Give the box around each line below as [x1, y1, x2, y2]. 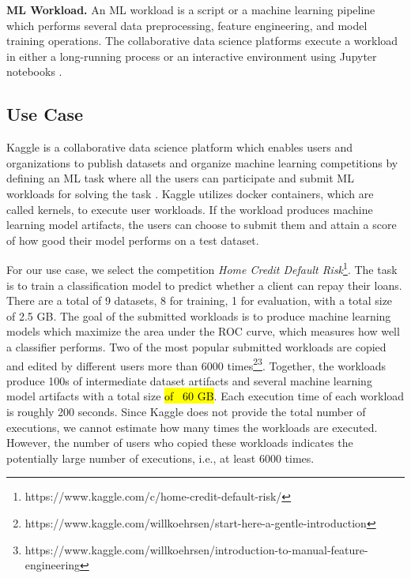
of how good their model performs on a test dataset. [6, 231, 259, 248]
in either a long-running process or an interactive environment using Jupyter [6, 47, 377, 64]
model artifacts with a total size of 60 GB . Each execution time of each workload [6, 388, 405, 404]
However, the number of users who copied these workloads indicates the [6, 434, 353, 451]
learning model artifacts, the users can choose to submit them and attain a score [6, 216, 397, 233]
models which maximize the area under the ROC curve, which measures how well [6, 323, 400, 340]
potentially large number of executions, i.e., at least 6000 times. [6, 449, 315, 466]
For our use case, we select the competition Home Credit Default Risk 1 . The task [6, 259, 398, 277]
